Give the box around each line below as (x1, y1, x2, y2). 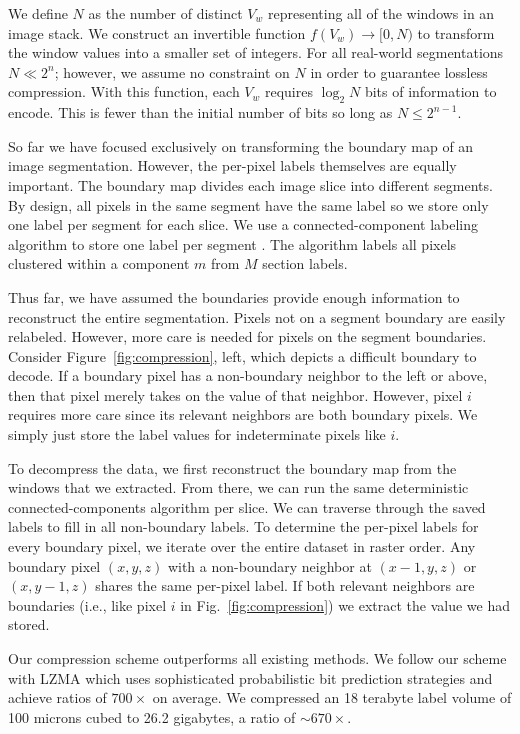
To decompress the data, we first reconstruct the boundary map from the (8, 457, 457, 478)
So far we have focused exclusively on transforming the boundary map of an (8, 135, 474, 156)
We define (8, 3, 68, 23)
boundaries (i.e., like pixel (8, 594, 167, 615)
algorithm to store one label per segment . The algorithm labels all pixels (8, 233, 457, 254)
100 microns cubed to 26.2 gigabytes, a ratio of (8, 706, 296, 727)
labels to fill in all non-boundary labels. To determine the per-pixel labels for (8, 516, 479, 537)
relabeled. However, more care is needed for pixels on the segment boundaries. (8, 326, 487, 347)
